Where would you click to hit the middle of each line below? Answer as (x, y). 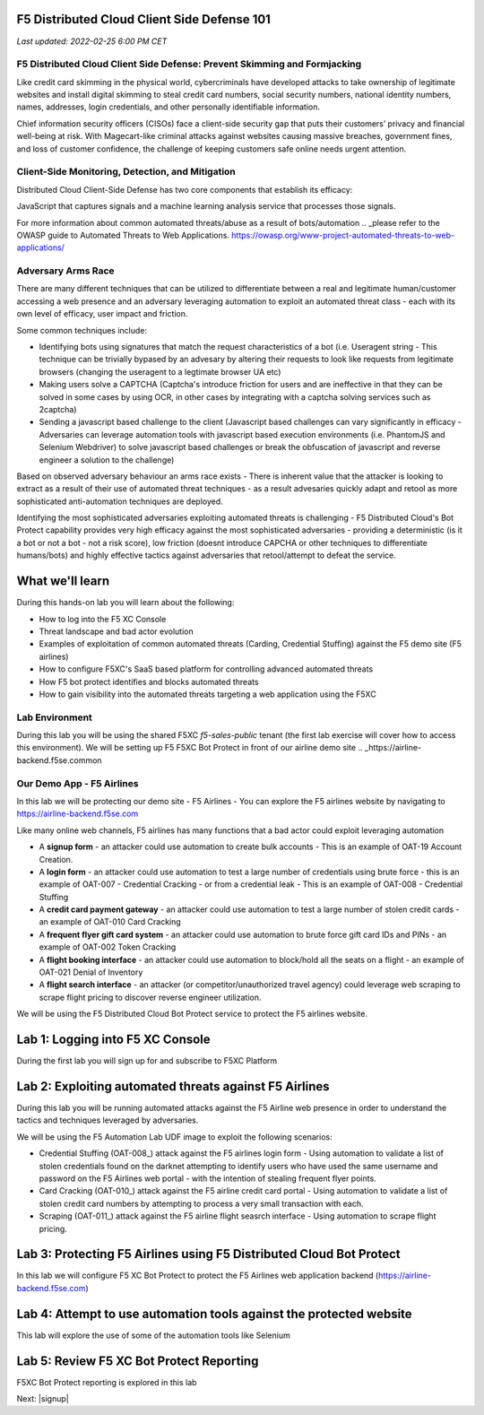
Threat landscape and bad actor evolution (116, 631)
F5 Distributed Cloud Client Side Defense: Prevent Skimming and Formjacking (189, 65)
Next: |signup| (43, 1399)
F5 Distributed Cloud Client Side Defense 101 (143, 19)
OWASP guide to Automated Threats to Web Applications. (123, 235)
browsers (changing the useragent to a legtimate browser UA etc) (160, 371)
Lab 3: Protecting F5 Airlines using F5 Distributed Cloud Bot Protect (208, 1254)
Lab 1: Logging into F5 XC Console (113, 1040)
